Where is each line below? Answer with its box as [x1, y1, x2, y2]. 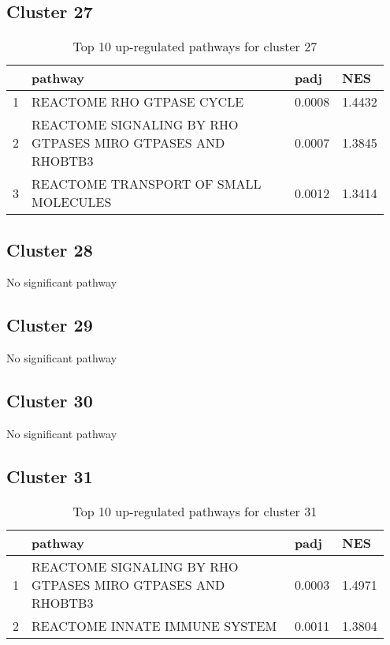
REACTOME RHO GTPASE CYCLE [32, 92, 244, 111]
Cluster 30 [6, 388, 93, 413]
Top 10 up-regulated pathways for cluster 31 [72, 501, 318, 520]
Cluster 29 [6, 313, 93, 337]
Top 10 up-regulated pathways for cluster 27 [72, 37, 318, 56]
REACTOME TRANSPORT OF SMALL [32, 174, 262, 193]
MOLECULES [32, 193, 112, 212]
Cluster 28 [6, 237, 93, 261]
